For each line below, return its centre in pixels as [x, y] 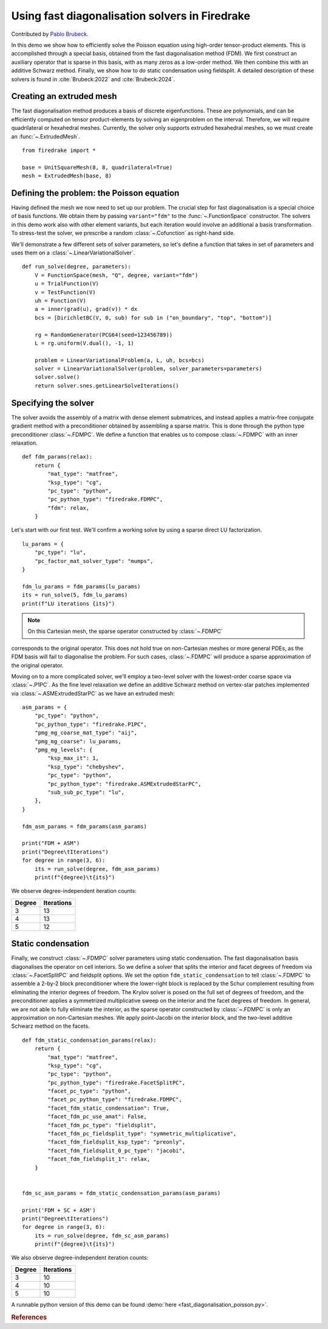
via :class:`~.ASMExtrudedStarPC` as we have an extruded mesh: [93, 693]
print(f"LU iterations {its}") [69, 603]
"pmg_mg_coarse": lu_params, [78, 741]
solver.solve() [57, 377]
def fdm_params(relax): [57, 457]
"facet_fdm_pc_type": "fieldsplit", [102, 1125]
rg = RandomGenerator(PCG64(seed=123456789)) [104, 335]
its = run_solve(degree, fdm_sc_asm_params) [102, 1235]
